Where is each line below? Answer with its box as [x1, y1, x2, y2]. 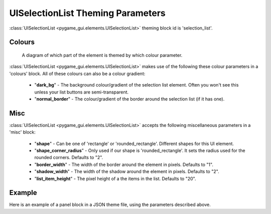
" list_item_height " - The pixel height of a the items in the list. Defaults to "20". [34, 175, 196, 181]
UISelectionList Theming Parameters [9, 7, 166, 18]
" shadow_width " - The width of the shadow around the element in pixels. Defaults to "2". [34, 168, 219, 174]
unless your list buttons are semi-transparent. [34, 89, 129, 95]
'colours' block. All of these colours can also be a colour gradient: [9, 70, 146, 76]
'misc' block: [9, 129, 36, 135]
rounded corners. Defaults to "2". [34, 154, 103, 160]
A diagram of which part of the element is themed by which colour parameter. [22, 52, 183, 58]
